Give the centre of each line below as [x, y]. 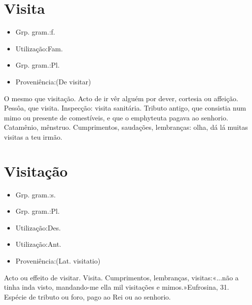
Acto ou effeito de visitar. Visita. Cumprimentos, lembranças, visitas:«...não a [121, 277]
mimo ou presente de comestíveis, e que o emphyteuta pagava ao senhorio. [116, 117]
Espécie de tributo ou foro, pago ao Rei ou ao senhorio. [88, 296]
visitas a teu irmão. [33, 136]
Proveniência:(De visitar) [53, 81]
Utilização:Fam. [39, 48]
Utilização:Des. [38, 227]
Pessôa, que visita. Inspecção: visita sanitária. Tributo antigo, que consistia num [125, 108]
